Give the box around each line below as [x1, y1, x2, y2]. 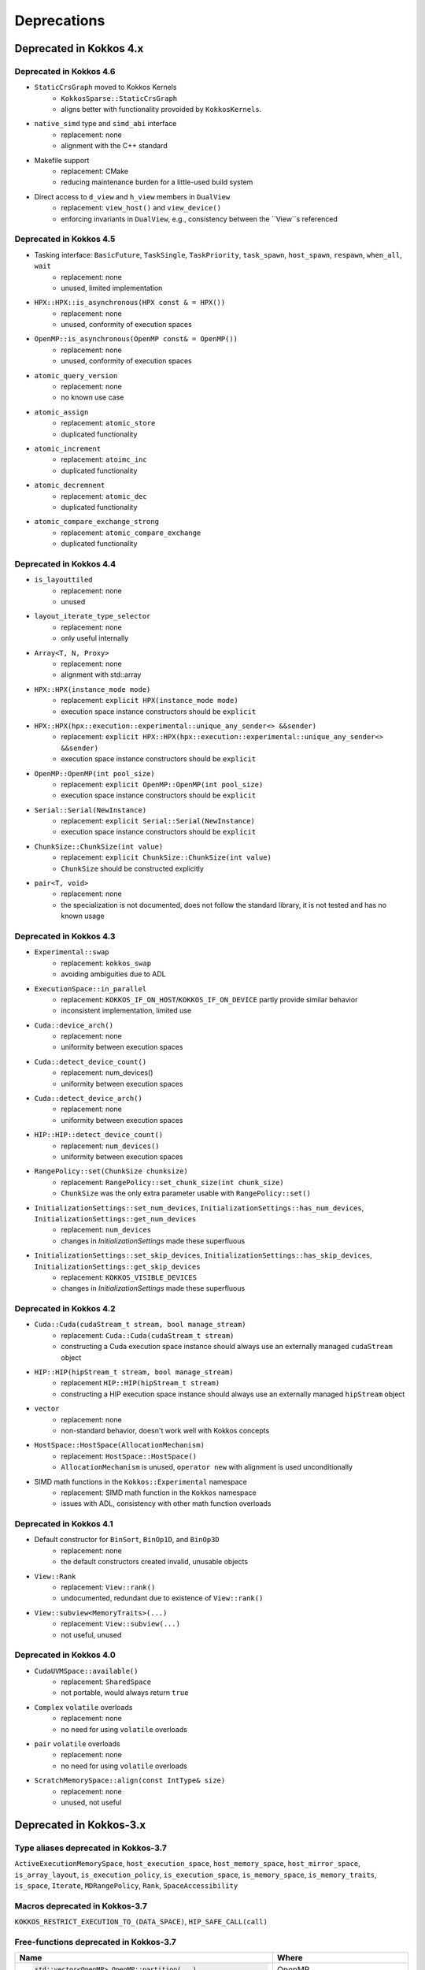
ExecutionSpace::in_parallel [34, 984, 147, 993]
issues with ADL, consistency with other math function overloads [61, 1499, 272, 1508]
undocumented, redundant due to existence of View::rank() [61, 1593, 264, 1603]
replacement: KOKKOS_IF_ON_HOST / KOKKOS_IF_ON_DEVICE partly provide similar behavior [61, 994, 358, 1004]
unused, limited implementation [61, 283, 163, 292]
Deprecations [14, 12, 105, 29]
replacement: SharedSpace [61, 1677, 152, 1686]
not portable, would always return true [61, 1688, 189, 1697]
